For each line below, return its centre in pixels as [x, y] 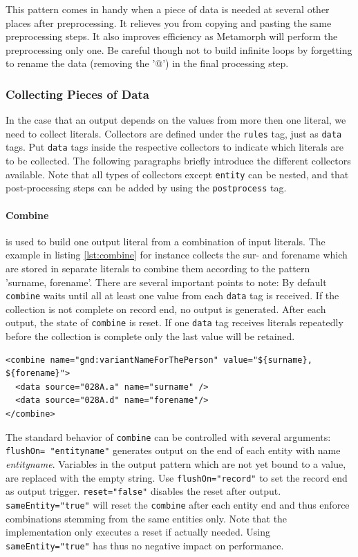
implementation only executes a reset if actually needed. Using [138, 532]
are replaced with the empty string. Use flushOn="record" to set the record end [177, 477]
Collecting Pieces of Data [77, 94]
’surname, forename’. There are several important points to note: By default [166, 282]
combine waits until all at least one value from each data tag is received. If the [172, 295]
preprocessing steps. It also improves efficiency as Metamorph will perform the [172, 36]
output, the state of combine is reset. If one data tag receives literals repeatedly [175, 322]
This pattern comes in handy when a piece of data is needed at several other [168, 9]
